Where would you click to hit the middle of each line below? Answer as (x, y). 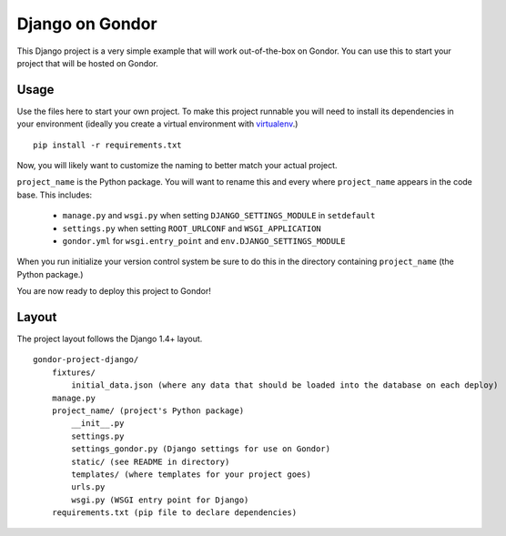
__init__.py (98, 424)
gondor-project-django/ (86, 360)
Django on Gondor (87, 24)
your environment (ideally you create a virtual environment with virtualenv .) (157, 124)
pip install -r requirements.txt (107, 145)
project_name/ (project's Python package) (148, 411)
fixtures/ (73, 372)
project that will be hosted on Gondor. (87, 63)
